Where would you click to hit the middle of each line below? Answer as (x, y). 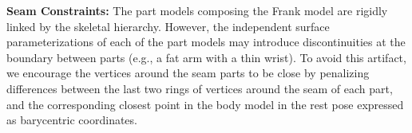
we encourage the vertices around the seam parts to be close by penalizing (188, 73)
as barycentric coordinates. (72, 120)
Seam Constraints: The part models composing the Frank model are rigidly (197, 10)
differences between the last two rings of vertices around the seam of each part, (200, 88)
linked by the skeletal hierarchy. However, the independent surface (168, 26)
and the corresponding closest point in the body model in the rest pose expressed (205, 104)
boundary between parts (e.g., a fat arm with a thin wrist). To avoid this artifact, (206, 57)
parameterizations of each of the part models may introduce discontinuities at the (206, 42)
